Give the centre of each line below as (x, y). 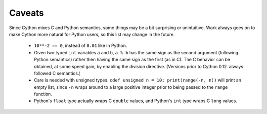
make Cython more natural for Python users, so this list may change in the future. (92, 34)
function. (43, 94)
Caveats (26, 13)
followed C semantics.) (57, 73)
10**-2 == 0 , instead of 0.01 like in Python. (80, 46)
